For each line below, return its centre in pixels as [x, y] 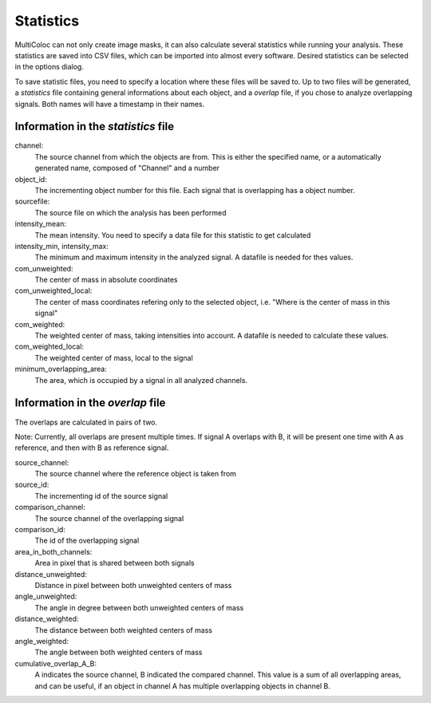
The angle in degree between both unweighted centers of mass [139, 607]
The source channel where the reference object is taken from [136, 474]
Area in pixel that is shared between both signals [115, 563]
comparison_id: [40, 530]
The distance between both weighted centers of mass [124, 630]
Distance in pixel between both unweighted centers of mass [133, 585]
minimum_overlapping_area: [61, 369]
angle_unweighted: [46, 596]
